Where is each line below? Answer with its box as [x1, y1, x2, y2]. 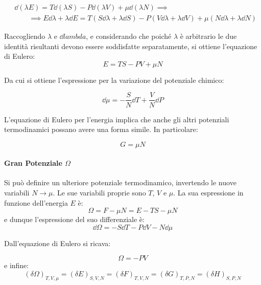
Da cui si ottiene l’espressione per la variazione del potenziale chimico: [4, 74, 224, 85]
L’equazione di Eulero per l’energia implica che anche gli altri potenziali [4, 114, 229, 124]
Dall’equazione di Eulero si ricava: [4, 237, 111, 248]
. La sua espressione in [173, 187, 244, 198]
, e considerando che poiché [86, 31, 172, 41]
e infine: [4, 260, 29, 271]
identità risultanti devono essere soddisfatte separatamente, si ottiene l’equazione [4, 40, 257, 51]
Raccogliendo [4, 31, 45, 41]
